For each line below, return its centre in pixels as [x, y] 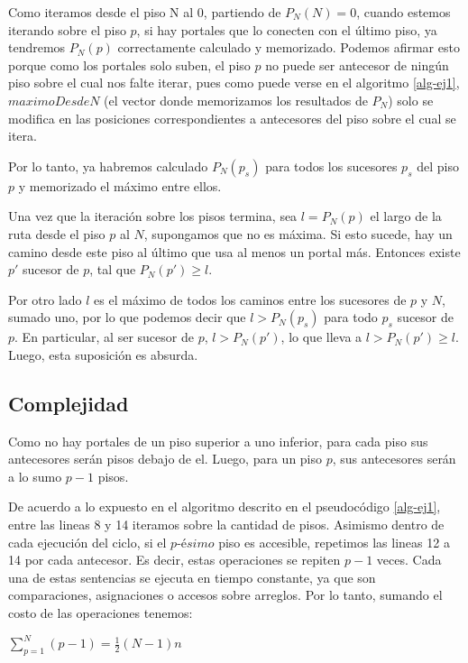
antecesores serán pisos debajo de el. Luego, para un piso [165, 459]
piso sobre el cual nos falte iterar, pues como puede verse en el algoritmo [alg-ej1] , [234, 83]
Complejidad [69, 403]
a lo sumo [35, 476]
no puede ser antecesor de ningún [357, 64]
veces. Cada [409, 560]
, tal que [113, 269]
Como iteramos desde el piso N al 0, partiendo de [145, 12]
